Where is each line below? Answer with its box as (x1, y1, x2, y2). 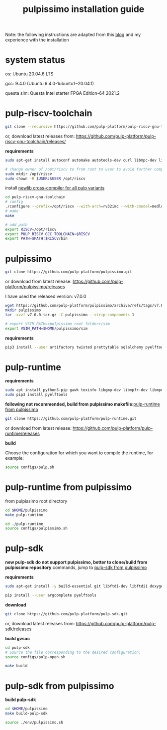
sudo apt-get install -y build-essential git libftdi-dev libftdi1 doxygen (5, 584, 166, 589)
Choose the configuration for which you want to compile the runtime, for (5, 450, 154, 456)
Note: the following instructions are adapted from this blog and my (5, 31, 141, 38)
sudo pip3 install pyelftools (5, 392, 68, 397)
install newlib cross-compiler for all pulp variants (5, 185, 105, 191)
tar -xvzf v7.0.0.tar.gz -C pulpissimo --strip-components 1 (5, 312, 135, 317)
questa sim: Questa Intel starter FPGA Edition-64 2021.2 (5, 90, 120, 96)
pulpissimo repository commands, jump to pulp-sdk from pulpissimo (5, 564, 147, 570)
